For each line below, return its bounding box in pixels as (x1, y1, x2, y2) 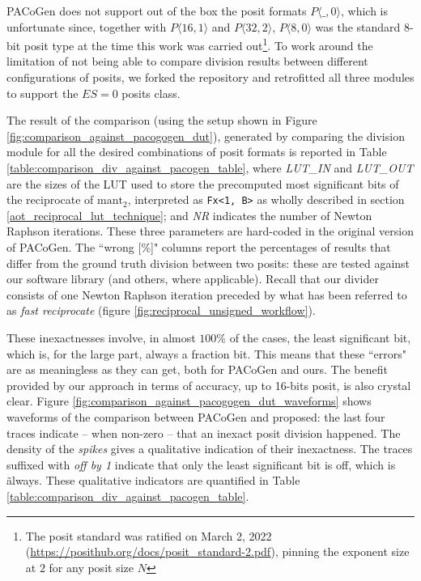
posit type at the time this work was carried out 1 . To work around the (23, 35, 373, 53)
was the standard (315, 18, 401, 35)
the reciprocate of (6, 191, 94, 208)
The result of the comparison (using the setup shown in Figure (6, 112, 317, 129)
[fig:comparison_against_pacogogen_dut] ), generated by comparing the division (6, 127, 405, 144)
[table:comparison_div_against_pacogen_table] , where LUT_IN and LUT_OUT (6, 159, 414, 176)
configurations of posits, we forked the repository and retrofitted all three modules (6, 69, 415, 86)
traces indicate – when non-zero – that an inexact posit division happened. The (6, 424, 401, 441)
